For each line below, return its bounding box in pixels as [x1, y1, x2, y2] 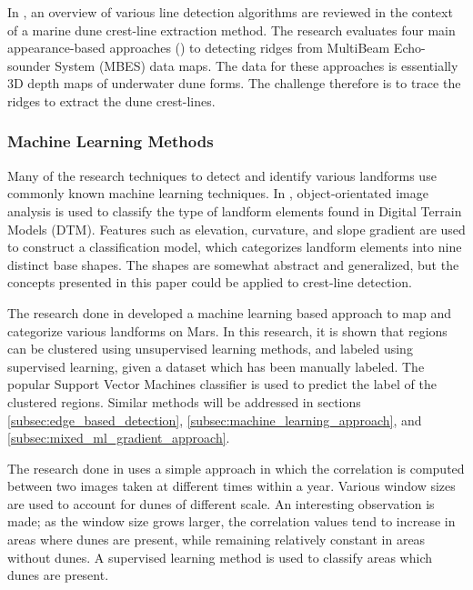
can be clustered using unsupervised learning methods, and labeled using [7, 339, 413, 358]
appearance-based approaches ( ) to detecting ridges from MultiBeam [7, 38, 390, 57]
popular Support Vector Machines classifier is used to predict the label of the [7, 375, 437, 394]
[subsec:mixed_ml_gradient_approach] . [7, 428, 230, 447]
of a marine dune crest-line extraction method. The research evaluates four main [7, 20, 456, 39]
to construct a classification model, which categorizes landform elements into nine [7, 237, 462, 256]
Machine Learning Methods [7, 130, 214, 153]
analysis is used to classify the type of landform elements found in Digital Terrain [7, 201, 462, 220]
